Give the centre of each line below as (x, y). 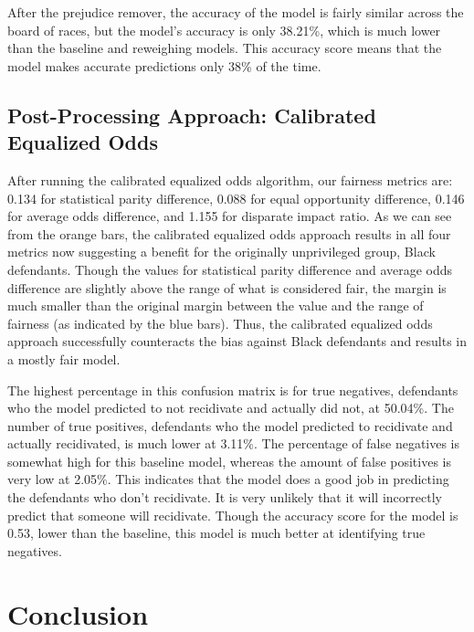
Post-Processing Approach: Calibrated (192, 115)
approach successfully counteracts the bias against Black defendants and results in (237, 341)
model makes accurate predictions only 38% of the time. (164, 65)
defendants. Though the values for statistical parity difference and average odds (230, 269)
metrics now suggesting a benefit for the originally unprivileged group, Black (221, 252)
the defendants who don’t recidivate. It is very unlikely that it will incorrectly (225, 497)
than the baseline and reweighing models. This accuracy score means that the (225, 48)
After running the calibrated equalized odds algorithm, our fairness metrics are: (230, 179)
